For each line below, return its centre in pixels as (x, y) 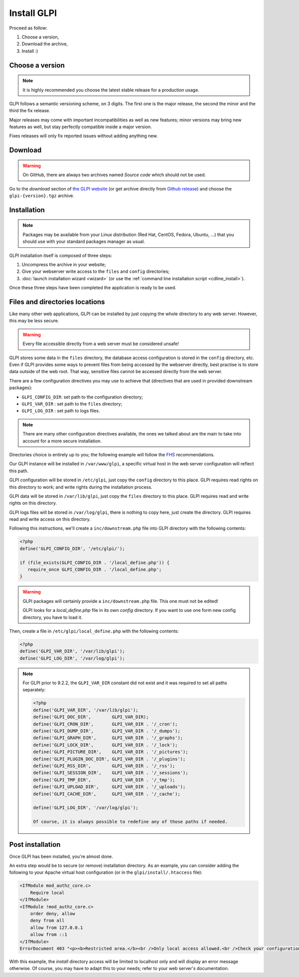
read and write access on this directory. (50, 519)
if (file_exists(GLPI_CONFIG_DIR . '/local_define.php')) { (95, 563)
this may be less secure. (34, 321)
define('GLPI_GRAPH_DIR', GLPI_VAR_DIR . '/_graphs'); (108, 738)
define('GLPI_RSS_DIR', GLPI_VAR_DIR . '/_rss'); (104, 766)
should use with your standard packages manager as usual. (84, 241)
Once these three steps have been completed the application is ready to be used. (93, 288)
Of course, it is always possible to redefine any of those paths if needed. (130, 822)
